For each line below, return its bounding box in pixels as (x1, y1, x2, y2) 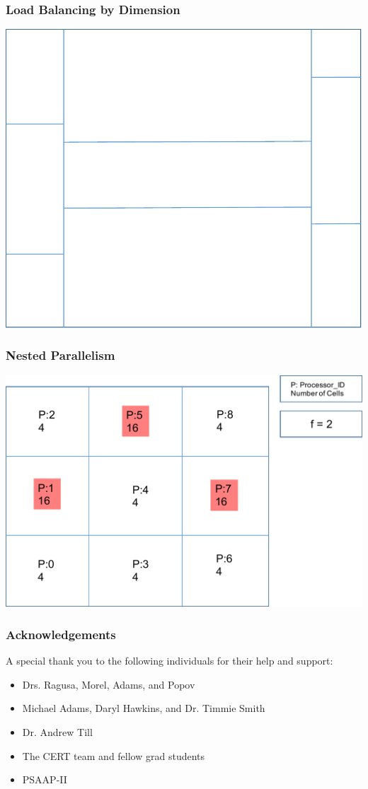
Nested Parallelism (6, 346, 115, 364)
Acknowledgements (6, 625, 116, 643)
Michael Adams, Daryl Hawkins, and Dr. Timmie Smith (22, 701, 265, 715)
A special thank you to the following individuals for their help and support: (6, 653, 333, 668)
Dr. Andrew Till (22, 724, 93, 739)
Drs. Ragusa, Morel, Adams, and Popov (22, 677, 195, 691)
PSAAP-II (22, 772, 67, 787)
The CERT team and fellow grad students (22, 748, 205, 763)
